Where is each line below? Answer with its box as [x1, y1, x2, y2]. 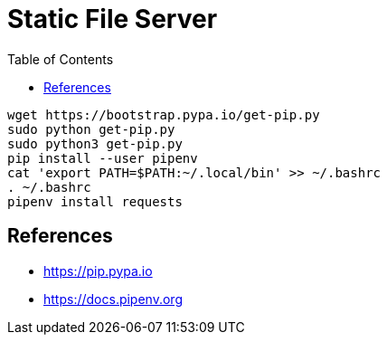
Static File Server [7, 4, 218, 34]
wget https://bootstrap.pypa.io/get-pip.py [7, 107, 320, 122]
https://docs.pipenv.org [43, 290, 183, 307]
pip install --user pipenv [7, 150, 198, 166]
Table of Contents [7, 51, 114, 67]
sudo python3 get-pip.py [7, 136, 183, 151]
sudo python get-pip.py [7, 121, 175, 137]
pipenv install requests [7, 194, 183, 209]
